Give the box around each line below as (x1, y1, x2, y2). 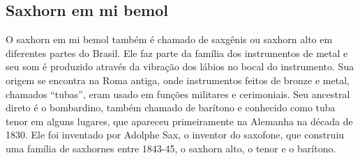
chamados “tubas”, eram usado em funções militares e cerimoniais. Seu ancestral (6, 86, 350, 101)
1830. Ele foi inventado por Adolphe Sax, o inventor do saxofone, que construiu (6, 127, 345, 142)
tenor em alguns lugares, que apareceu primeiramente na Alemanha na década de (6, 113, 353, 128)
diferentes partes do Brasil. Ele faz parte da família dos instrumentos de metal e (6, 45, 348, 60)
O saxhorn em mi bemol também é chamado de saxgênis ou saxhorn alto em (6, 32, 333, 47)
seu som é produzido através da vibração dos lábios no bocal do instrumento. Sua (6, 59, 354, 74)
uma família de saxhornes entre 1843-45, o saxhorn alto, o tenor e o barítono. (6, 141, 336, 155)
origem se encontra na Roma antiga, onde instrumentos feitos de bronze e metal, (6, 72, 350, 87)
